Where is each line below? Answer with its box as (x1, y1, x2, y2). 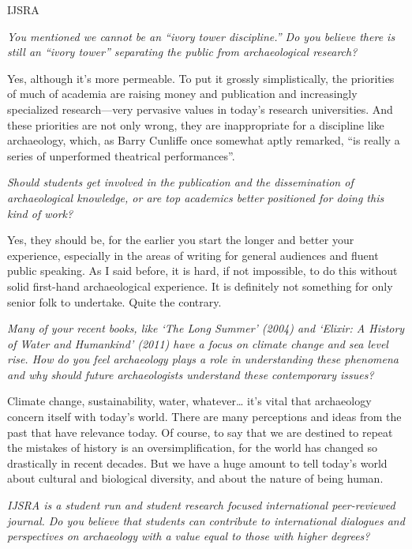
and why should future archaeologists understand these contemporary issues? (7, 366, 374, 382)
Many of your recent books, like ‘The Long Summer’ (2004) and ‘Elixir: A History (7, 320, 405, 337)
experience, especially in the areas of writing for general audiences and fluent (7, 246, 379, 263)
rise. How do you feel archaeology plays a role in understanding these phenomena (7, 351, 399, 367)
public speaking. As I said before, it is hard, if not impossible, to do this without (7, 262, 398, 279)
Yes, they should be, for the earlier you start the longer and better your (7, 231, 354, 248)
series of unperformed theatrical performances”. (7, 147, 235, 164)
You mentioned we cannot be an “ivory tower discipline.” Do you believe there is (7, 28, 395, 44)
